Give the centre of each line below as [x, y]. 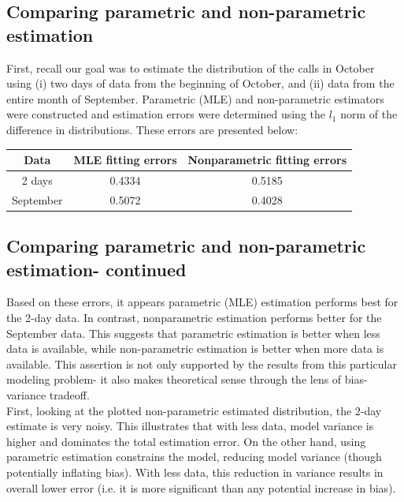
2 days [37, 180]
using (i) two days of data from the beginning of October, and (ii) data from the [200, 83]
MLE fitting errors [125, 160]
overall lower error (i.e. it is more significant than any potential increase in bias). [201, 487]
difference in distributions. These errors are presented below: [152, 129]
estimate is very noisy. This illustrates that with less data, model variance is [190, 426]
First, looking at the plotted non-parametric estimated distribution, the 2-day [194, 410]
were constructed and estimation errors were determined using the [166, 114]
